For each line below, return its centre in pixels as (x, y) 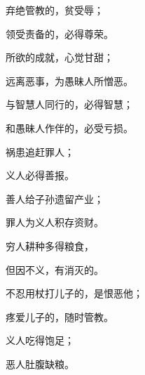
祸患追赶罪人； (40, 151)
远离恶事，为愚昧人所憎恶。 (69, 80)
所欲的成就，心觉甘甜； (60, 57)
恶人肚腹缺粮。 (40, 363)
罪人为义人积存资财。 (55, 222)
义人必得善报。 (40, 175)
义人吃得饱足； (40, 340)
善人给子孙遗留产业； (55, 198)
